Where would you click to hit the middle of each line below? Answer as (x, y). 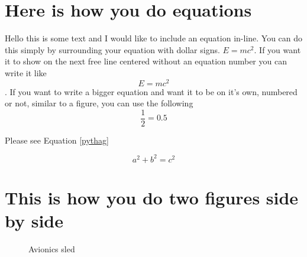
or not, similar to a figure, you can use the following (99, 103)
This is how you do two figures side (152, 198)
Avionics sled (52, 249)
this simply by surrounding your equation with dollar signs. (112, 49)
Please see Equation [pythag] (57, 140)
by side (34, 221)
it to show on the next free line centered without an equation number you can (146, 61)
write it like (26, 72)
